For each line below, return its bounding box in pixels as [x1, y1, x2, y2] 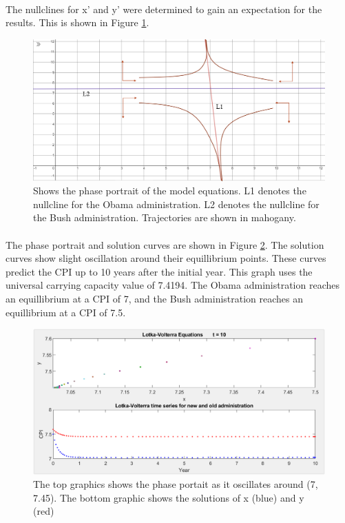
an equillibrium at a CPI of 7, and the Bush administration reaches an [6, 291, 304, 305]
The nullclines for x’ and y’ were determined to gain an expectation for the [6, 1, 322, 16]
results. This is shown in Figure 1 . [6, 15, 149, 30]
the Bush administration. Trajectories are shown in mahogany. [33, 210, 296, 225]
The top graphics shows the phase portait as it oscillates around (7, [33, 477, 318, 491]
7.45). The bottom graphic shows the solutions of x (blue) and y [33, 490, 304, 504]
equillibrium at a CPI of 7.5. [6, 305, 126, 319]
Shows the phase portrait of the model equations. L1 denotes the [33, 183, 306, 198]
